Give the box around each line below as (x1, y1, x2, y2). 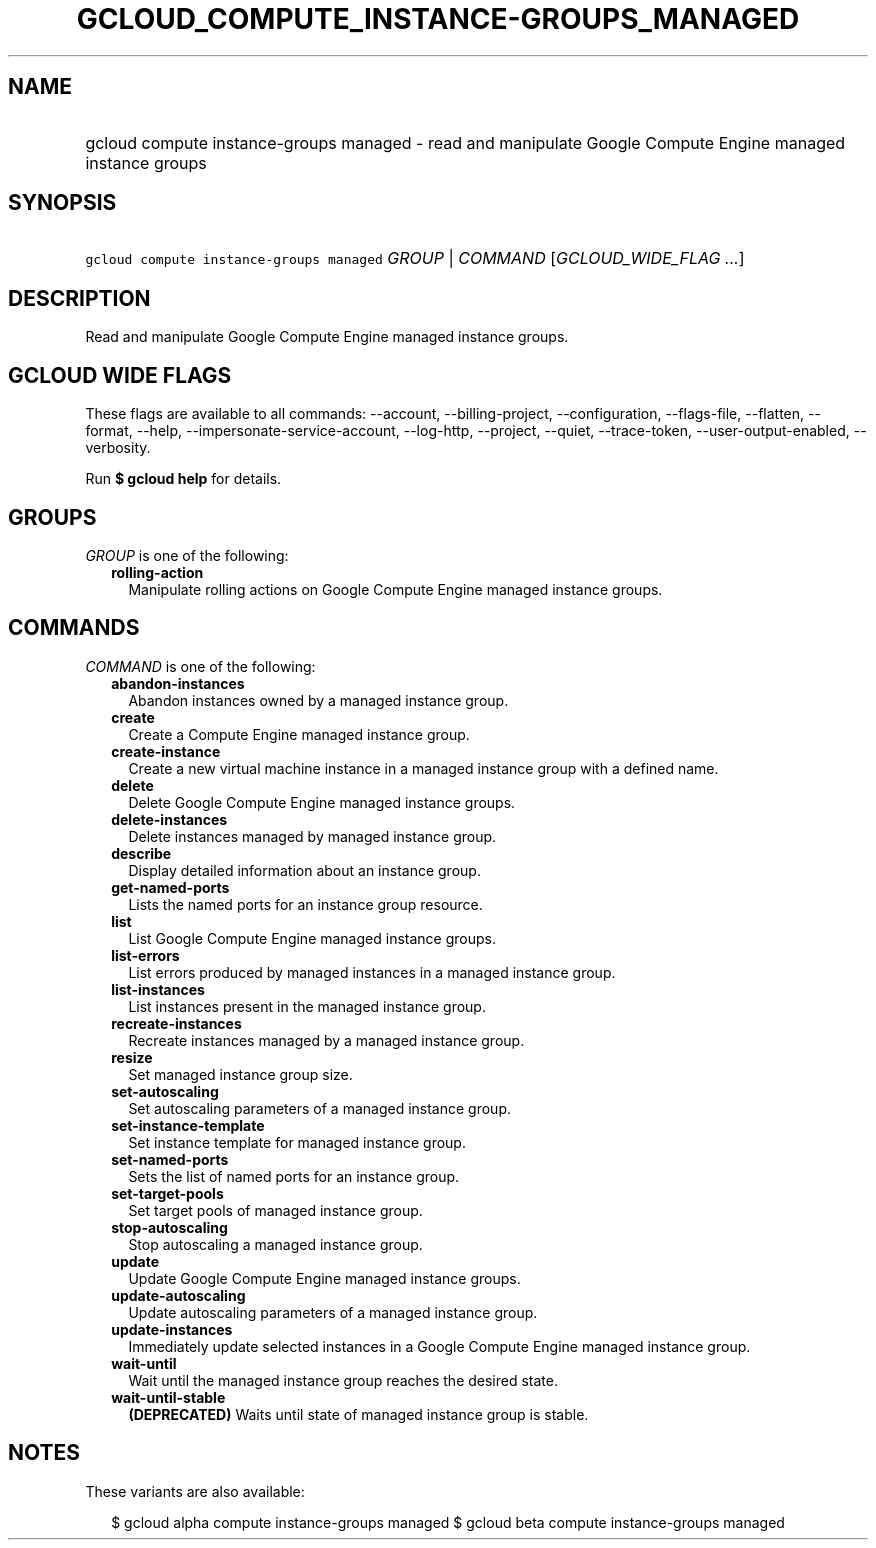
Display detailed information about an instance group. (128, 861, 481, 879)
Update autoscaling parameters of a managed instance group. (128, 1303, 538, 1321)
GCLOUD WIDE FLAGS (8, 362, 232, 388)
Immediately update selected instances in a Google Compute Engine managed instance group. (128, 1337, 751, 1355)
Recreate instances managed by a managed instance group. (128, 1031, 525, 1049)
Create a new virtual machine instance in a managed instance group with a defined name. (128, 759, 719, 777)
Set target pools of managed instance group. (128, 1201, 423, 1219)
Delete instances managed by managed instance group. (128, 827, 497, 845)
